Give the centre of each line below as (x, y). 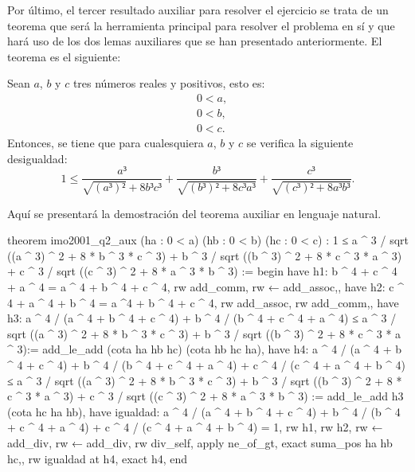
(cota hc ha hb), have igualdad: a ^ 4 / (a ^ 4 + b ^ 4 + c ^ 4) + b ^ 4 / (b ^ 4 (204, 411)
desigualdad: (37, 158)
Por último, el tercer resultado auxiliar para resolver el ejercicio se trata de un (198, 10)
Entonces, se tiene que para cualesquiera (106, 143)
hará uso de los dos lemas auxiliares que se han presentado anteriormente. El (195, 41)
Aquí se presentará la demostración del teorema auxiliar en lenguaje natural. (194, 213)
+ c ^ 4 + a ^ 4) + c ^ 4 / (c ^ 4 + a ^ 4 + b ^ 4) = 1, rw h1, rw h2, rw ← (195, 427)
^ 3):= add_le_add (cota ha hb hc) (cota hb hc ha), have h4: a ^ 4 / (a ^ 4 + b (205, 349)
